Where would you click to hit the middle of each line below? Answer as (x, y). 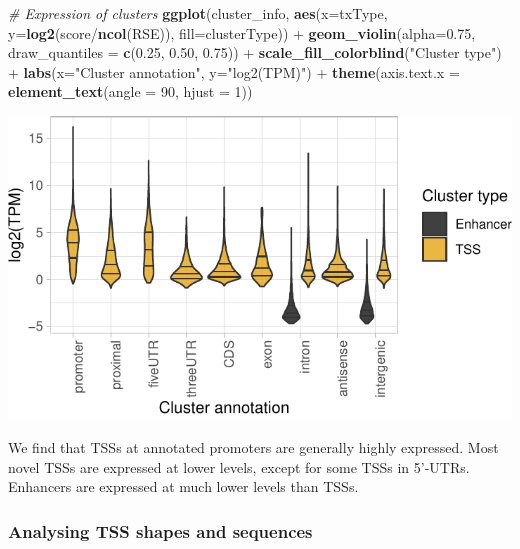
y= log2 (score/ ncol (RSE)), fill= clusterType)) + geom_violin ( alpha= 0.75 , (242, 32)
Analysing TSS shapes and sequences (160, 530)
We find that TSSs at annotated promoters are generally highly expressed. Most (253, 447)
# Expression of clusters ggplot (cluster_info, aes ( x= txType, (198, 13)
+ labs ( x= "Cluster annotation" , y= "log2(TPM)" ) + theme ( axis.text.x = (234, 71)
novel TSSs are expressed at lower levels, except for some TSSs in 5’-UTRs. (239, 466)
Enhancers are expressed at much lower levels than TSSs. (183, 486)
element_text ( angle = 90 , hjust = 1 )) (130, 91)
